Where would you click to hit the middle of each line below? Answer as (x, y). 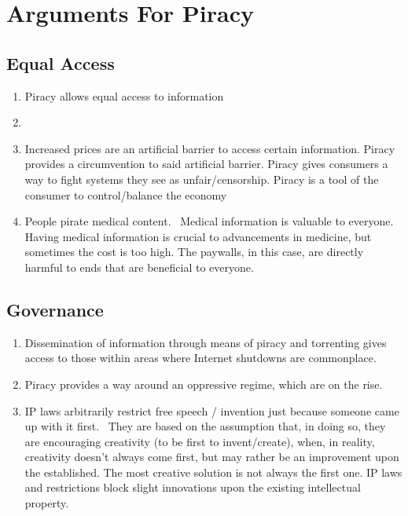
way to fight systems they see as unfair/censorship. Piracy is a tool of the (202, 179)
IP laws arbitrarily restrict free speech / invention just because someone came (212, 410)
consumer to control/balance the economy (126, 194)
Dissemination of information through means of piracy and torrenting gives (206, 342)
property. (47, 503)
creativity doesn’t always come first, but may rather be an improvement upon (212, 457)
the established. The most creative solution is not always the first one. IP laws (213, 472)
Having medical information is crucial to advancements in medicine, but (198, 236)
